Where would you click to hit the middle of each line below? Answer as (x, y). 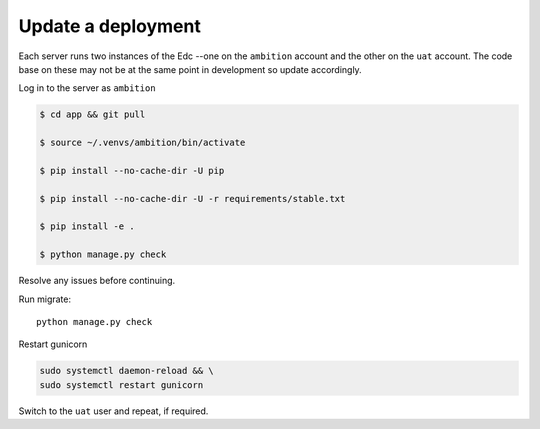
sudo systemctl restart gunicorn (121, 384)
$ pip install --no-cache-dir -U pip (132, 170)
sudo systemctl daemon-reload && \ (126, 371)
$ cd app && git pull (92, 114)
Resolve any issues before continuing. (97, 281)
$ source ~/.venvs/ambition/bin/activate (142, 143)
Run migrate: (45, 299)
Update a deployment (110, 26)
